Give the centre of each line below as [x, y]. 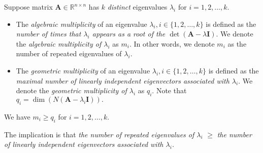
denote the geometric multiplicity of [71, 90]
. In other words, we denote [172, 43]
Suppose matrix [28, 7]
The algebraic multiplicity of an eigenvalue [81, 24]
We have [17, 116]
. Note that [169, 90]
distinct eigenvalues [137, 7]
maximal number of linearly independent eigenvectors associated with [123, 80]
